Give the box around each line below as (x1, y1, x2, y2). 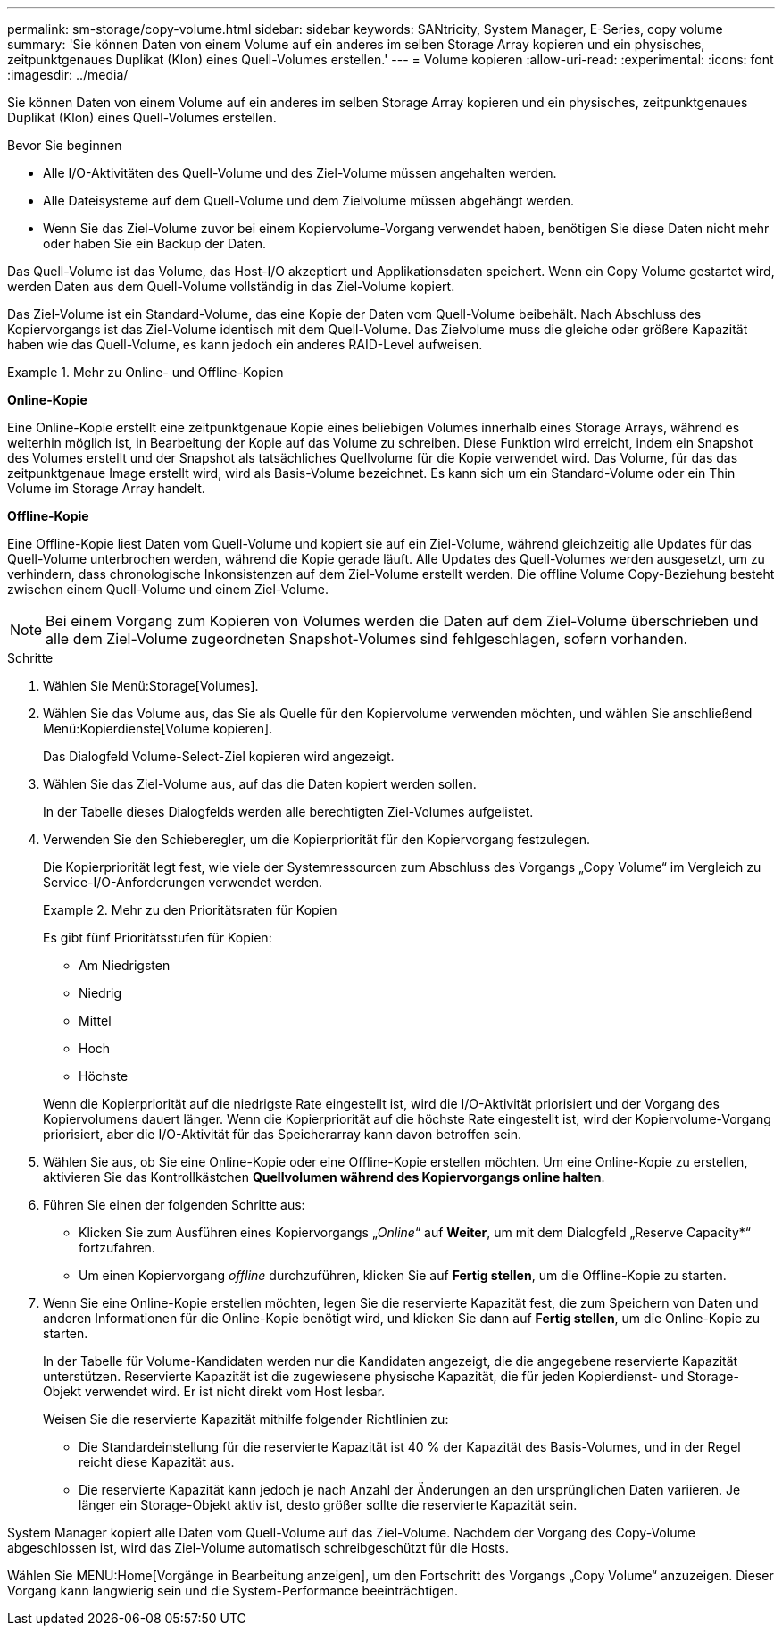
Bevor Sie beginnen (7, 138, 122, 153)
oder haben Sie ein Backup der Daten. (43, 236, 266, 251)
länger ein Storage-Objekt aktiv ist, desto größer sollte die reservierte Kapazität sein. (79, 1497, 578, 1512)
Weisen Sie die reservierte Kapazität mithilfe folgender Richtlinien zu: (43, 1411, 449, 1427)
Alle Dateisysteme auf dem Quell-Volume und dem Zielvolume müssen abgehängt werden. (43, 193, 575, 208)
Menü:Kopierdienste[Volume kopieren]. (43, 721, 273, 736)
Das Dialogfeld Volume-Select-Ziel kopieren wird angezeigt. (43, 749, 395, 764)
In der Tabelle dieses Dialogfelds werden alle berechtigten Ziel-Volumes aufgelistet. (43, 804, 534, 819)
